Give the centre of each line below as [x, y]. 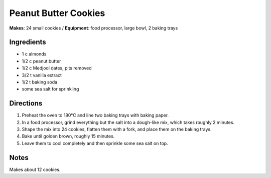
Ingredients [28, 42]
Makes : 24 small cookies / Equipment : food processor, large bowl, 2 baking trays [94, 28]
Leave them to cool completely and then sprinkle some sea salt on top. [95, 143]
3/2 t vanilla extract [42, 75]
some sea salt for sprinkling [50, 89]
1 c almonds [34, 54]
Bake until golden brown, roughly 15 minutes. [68, 136]
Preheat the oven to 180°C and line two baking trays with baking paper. [95, 115]
